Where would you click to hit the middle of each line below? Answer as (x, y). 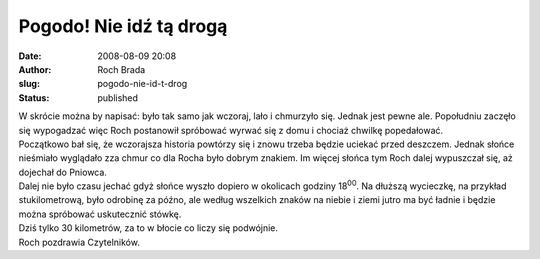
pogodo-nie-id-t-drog (142, 84)
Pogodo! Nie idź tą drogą (123, 26)
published (118, 97)
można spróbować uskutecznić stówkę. (100, 214)
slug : (29, 84)
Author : (35, 69)
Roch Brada (121, 69)
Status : (34, 97)
